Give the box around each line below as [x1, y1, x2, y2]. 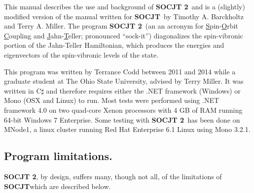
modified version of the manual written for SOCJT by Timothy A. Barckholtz [4, 11, 244, 21]
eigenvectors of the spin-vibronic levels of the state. [4, 49, 159, 60]
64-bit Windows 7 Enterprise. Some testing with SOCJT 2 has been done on [4, 114, 240, 125]
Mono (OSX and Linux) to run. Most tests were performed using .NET [4, 95, 219, 105]
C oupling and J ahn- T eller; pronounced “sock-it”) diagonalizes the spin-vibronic [4, 30, 243, 40]
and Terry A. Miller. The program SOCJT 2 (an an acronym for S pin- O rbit [4, 21, 238, 31]
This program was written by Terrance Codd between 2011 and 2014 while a [4, 66, 236, 76]
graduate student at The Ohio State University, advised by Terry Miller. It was [4, 76, 244, 86]
